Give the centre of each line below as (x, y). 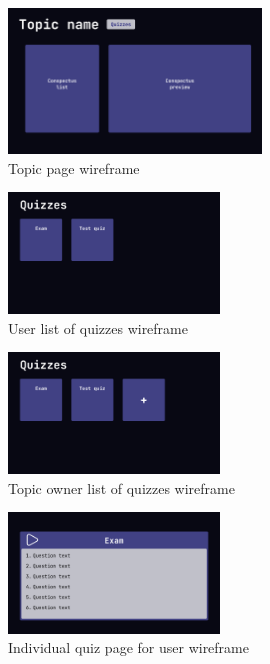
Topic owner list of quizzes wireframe (121, 487)
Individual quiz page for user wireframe (128, 647)
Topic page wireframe (74, 167)
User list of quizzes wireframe (98, 327)
